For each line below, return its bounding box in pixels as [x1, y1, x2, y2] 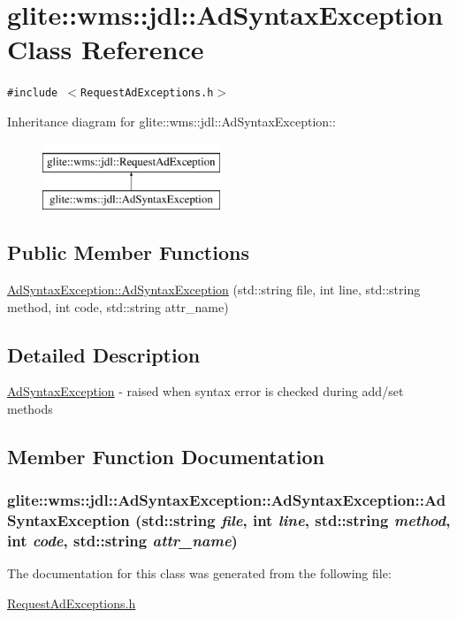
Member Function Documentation [7, 442, 325, 469]
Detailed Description [7, 340, 201, 368]
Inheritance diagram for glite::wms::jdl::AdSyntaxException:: [7, 111, 336, 130]
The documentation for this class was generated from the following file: [7, 564, 392, 583]
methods [7, 399, 53, 417]
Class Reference [7, 31, 204, 67]
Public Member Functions [7, 239, 249, 266]
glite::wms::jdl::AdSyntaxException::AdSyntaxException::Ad [7, 489, 446, 511]
